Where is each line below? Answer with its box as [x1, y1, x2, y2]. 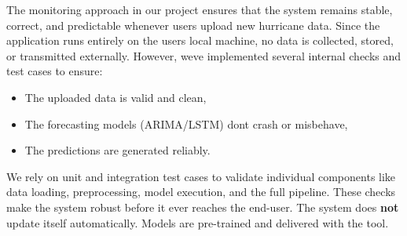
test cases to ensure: [6, 63, 103, 79]
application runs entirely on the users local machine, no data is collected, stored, [6, 32, 394, 49]
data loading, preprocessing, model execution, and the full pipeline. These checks [6, 183, 396, 200]
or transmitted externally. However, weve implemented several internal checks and [6, 47, 401, 64]
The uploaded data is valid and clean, [24, 89, 207, 105]
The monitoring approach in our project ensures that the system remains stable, [6, 2, 393, 17]
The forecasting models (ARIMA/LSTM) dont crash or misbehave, [24, 115, 348, 132]
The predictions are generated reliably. [24, 142, 211, 158]
